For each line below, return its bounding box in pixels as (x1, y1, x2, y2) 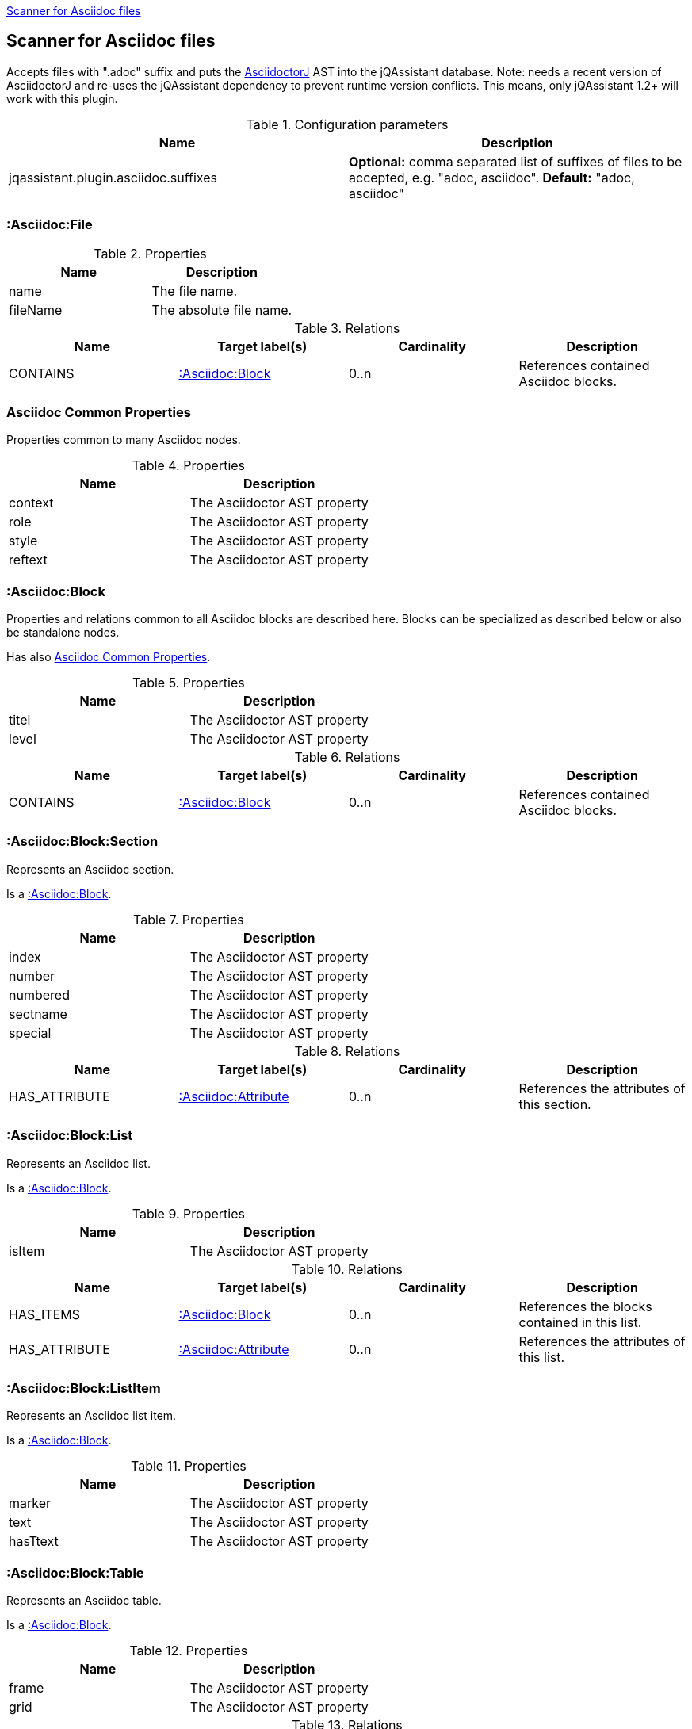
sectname (9, 1005, 67, 1022)
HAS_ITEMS (9, 1306, 80, 1322)
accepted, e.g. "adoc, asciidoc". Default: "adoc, (349, 169, 635, 186)
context (9, 495, 54, 511)
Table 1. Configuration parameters (246, 116, 449, 132)
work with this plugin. (6, 91, 118, 105)
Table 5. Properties (132, 675, 245, 691)
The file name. (151, 282, 238, 299)
